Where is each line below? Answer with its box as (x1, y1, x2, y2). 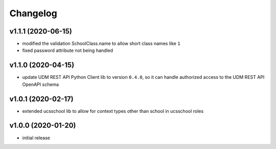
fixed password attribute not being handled (22, 47, 113, 53)
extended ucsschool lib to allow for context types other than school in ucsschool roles (22, 108, 204, 114)
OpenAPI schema (22, 81, 59, 87)
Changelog (9, 8, 57, 19)
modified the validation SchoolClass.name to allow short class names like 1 (22, 41, 181, 47)
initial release (22, 135, 51, 141)
